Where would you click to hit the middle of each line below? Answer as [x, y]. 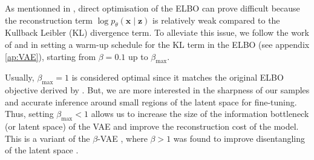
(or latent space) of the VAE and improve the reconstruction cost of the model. [152, 126]
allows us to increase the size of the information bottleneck [200, 114]
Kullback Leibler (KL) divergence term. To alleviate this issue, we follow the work [157, 32]
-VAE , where [123, 138]
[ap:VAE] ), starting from [51, 56]
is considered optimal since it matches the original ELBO [178, 77]
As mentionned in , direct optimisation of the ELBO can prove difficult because [152, 8]
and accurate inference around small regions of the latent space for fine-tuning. [151, 102]
